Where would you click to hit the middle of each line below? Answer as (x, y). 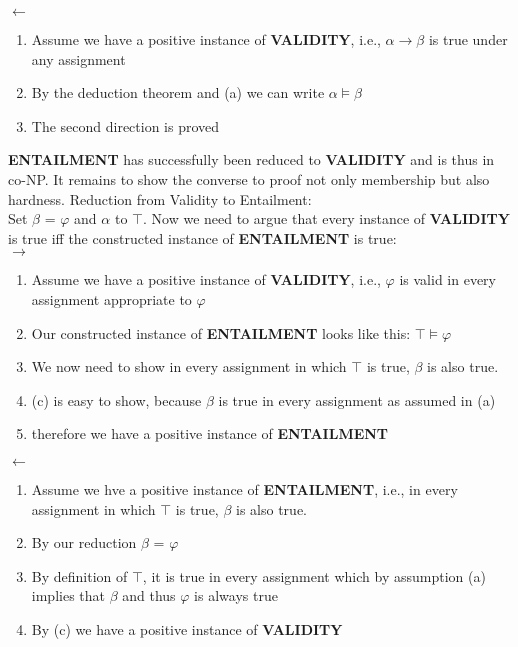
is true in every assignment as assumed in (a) (357, 399)
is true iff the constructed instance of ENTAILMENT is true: (202, 237)
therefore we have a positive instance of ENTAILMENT (210, 433)
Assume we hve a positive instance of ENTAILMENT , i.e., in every (244, 488)
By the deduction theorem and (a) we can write (178, 92)
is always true (236, 595)
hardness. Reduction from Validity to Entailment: (160, 198)
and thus (149, 595)
